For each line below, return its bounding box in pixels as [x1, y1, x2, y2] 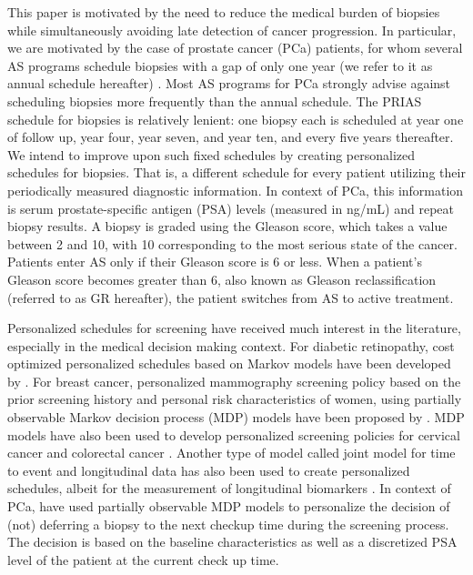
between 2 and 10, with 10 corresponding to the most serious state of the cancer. [7, 234, 458, 253]
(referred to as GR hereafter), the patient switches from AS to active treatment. [7, 287, 454, 307]
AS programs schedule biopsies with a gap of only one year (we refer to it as [7, 55, 433, 75]
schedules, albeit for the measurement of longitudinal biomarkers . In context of [7, 479, 451, 498]
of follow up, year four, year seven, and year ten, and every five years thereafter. [7, 127, 454, 146]
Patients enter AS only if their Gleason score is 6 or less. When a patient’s [7, 252, 422, 271]
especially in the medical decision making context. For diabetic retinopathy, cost [7, 336, 455, 355]
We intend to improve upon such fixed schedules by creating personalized [7, 145, 416, 164]
